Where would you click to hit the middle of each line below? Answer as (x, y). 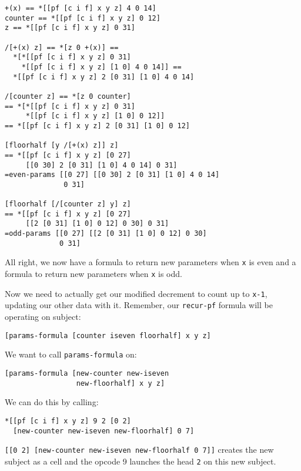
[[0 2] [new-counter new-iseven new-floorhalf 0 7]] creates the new (139, 450)
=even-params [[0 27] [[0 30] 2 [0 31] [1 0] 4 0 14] (112, 175)
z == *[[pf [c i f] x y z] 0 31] (70, 28)
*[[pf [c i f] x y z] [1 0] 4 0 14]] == (101, 67)
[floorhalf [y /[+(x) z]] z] (62, 146)
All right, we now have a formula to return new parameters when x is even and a (150, 262)
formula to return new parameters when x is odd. (93, 274)
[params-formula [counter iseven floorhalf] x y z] (108, 335)
